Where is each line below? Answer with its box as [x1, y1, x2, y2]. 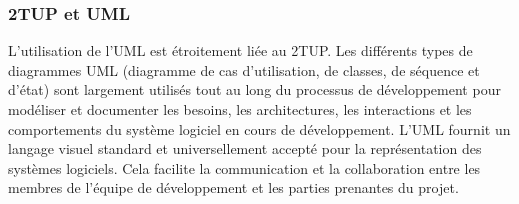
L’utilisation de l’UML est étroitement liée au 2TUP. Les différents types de [8, 40, 473, 61]
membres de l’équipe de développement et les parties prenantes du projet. [8, 177, 459, 198]
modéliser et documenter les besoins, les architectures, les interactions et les [8, 99, 472, 119]
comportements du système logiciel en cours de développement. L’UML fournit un [8, 118, 511, 139]
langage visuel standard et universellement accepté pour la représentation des [8, 138, 482, 159]
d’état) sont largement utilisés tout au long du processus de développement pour [8, 79, 501, 100]
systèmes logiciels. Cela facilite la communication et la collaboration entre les [8, 157, 481, 178]
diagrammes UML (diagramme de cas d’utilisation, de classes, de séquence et [8, 59, 480, 80]
